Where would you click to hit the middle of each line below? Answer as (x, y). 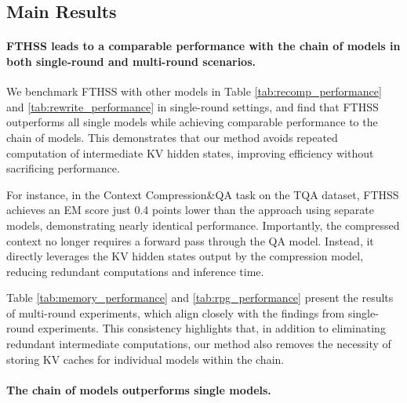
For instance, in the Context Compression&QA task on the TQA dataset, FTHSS (203, 194)
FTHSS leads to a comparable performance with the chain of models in (203, 46)
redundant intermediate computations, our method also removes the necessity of (199, 344)
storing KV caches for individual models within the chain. (145, 359)
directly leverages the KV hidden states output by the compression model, (185, 256)
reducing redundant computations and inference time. (135, 271)
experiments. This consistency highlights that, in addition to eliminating (212, 328)
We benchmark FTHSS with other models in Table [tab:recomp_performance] (194, 91)
